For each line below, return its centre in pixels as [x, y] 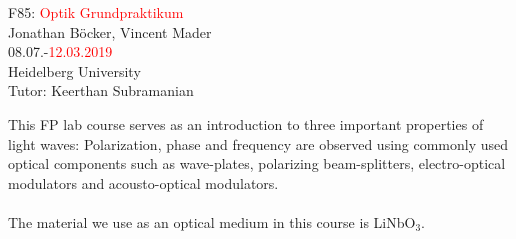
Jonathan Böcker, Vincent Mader [110, 31]
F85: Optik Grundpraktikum [96, 12]
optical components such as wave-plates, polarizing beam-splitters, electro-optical [257, 163]
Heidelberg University [74, 70]
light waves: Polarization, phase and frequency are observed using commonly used [258, 143]
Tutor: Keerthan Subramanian [101, 90]
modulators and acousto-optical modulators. [143, 182]
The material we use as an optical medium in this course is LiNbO [212, 221]
